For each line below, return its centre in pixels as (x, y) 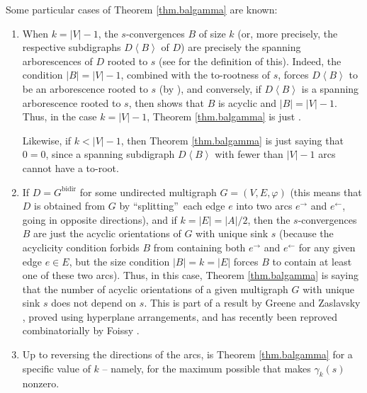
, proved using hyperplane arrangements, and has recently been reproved (180, 316)
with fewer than (249, 154)
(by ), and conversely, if (210, 88)
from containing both (199, 247)
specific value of (56, 368)
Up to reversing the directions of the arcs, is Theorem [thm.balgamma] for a (187, 354)
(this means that (326, 192)
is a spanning (330, 88)
